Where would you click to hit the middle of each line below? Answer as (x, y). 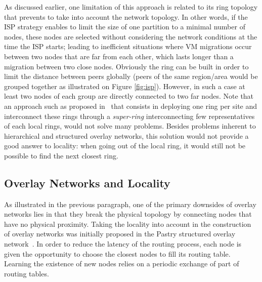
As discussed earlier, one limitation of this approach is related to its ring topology (131, 7)
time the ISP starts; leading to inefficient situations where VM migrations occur (128, 46)
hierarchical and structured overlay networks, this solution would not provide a (126, 135)
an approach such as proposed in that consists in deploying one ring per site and (131, 106)
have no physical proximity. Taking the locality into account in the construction (128, 224)
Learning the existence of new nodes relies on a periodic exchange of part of (122, 264)
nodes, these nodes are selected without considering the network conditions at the (131, 36)
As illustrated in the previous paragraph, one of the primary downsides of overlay (130, 204)
